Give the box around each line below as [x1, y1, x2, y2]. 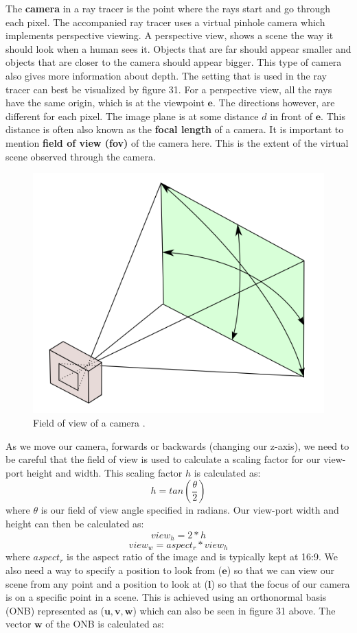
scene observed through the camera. [5, 149, 156, 163]
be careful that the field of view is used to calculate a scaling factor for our [5, 452, 321, 466]
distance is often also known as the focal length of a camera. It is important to [5, 122, 344, 136]
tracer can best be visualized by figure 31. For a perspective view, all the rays [5, 82, 332, 96]
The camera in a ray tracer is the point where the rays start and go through [5, 1, 331, 15]
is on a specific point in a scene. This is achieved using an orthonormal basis [5, 590, 327, 604]
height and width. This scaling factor [26, 465, 183, 479]
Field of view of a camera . [33, 416, 146, 430]
